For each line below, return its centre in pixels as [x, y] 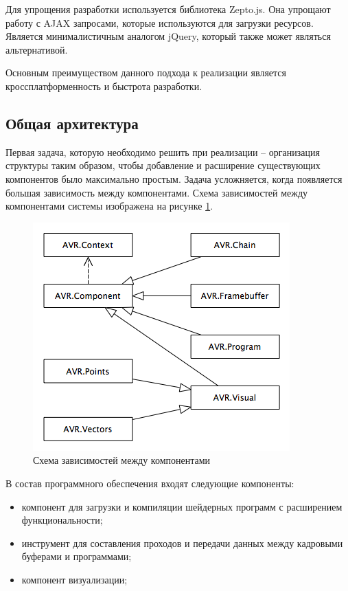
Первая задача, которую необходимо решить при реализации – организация [163, 152]
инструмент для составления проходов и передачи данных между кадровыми [182, 543]
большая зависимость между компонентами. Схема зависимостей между [157, 192]
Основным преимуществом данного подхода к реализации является [146, 73]
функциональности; [62, 520]
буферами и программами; [77, 556]
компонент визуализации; [74, 579]
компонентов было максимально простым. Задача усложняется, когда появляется [174, 178]
